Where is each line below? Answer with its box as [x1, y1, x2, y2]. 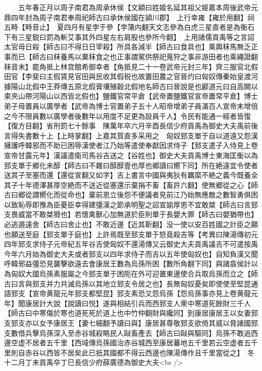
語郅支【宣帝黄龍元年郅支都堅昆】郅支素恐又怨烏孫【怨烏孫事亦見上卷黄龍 [4, 288, 251, 299]
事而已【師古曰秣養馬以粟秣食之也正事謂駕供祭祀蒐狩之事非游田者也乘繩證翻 [4, 51, 258, 61]
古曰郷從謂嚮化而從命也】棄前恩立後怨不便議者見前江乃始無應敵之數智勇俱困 [4, 189, 258, 200]
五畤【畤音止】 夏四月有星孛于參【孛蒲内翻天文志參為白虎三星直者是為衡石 [4, 22, 254, 32]
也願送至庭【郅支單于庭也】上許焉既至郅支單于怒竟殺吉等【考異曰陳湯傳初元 [4, 229, 258, 239]
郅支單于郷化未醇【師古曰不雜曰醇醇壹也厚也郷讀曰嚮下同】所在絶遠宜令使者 [4, 160, 258, 170]
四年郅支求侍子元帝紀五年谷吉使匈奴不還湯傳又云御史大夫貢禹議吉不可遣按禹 [4, 239, 258, 249]
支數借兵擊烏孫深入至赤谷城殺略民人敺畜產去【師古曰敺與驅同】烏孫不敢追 [4, 327, 251, 338]
